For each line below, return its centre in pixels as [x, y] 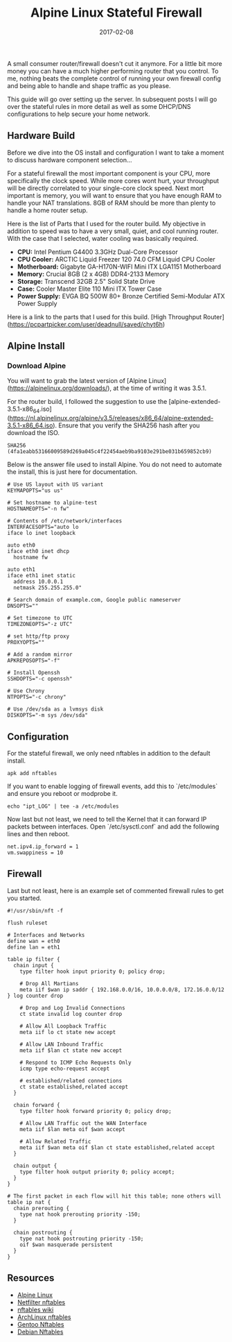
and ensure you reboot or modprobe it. [62, 794]
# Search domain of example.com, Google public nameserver [94, 600]
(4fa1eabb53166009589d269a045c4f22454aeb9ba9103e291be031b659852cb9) [110, 452]
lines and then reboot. [38, 834]
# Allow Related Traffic [55, 1141]
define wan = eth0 [34, 941]
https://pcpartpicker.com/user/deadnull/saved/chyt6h [86, 324]
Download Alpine [37, 366]
